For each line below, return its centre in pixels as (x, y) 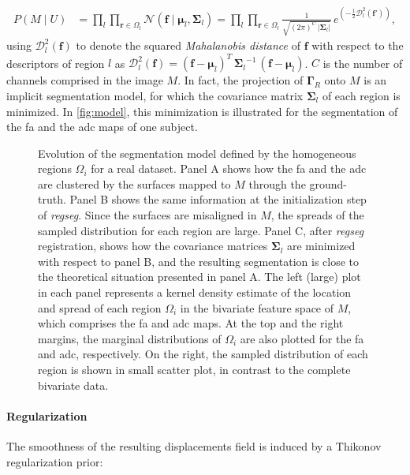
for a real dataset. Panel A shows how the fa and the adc (229, 168)
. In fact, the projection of (240, 80)
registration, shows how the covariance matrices (153, 246)
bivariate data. (73, 385)
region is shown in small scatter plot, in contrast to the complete (194, 370)
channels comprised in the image (85, 80)
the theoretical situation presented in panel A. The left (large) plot (199, 277)
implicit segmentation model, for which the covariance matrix (155, 95)
